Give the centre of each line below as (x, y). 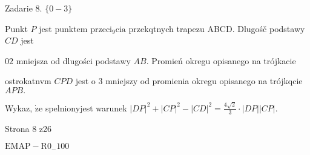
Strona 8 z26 (28, 128)
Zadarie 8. (24, 8)
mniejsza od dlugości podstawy (73, 60)
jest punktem (63, 28)
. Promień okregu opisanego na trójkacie (221, 60)
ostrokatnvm (28, 81)
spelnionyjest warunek (86, 107)
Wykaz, (19, 107)
